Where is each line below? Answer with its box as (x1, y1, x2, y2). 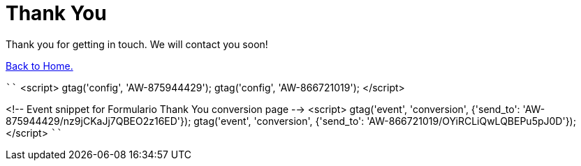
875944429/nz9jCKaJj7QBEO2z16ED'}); (6, 114, 191, 127)
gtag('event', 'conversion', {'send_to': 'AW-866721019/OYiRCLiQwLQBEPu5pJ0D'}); (193, 114, 576, 127)
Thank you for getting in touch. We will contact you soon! (6, 38, 268, 50)
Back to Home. (6, 59, 73, 72)
